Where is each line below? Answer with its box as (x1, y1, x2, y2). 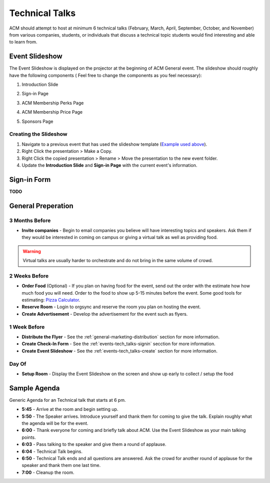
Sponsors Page (21, 118, 53, 124)
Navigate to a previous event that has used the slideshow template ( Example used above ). (21, 141, 207, 147)
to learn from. (9, 39, 37, 45)
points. (21, 434, 36, 440)
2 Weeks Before (9, 272, 49, 279)
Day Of (9, 360, 26, 367)
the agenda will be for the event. (21, 420, 88, 426)
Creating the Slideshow (9, 131, 67, 138)
